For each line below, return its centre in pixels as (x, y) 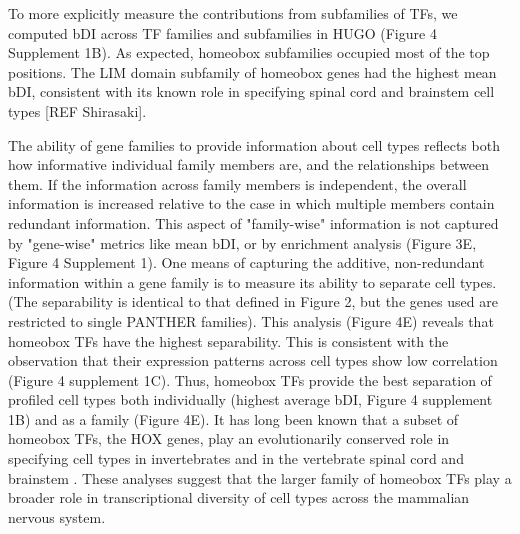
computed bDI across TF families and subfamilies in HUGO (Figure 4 (222, 32)
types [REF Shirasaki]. (77, 110)
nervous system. (57, 516)
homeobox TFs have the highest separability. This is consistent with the (228, 340)
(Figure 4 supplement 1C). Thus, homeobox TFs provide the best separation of (250, 379)
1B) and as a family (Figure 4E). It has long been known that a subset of (233, 418)
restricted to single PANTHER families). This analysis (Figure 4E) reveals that (251, 320)
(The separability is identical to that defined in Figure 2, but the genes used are (253, 301)
